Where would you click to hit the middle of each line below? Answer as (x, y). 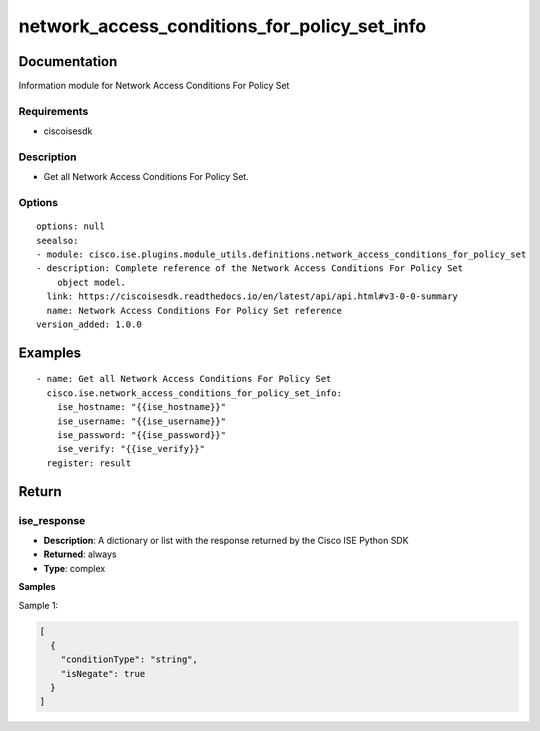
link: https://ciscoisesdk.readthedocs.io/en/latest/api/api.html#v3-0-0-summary (252, 296)
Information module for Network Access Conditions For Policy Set (154, 86)
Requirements (53, 111)
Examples (50, 352)
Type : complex (74, 568)
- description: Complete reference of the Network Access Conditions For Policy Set (250, 268)
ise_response (52, 520)
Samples (37, 587)
